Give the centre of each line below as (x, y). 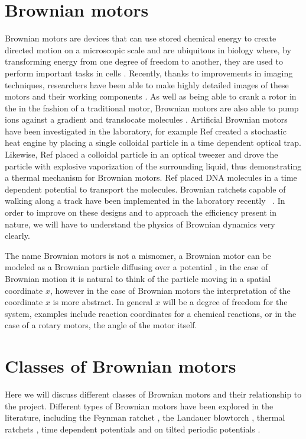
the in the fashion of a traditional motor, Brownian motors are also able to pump (152, 108)
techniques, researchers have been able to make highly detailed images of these (147, 84)
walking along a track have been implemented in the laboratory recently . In (145, 201)
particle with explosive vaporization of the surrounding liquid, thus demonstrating (153, 166)
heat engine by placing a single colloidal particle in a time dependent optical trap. (153, 142)
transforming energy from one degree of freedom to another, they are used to (144, 61)
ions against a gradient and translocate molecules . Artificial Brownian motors (146, 119)
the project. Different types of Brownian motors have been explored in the (139, 406)
